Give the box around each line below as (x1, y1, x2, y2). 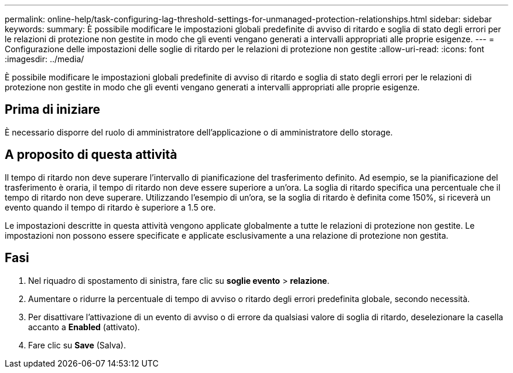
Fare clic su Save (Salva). (28, 340, 126, 350)
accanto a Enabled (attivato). (28, 321, 140, 332)
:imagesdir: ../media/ (5, 54, 84, 64)
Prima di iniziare (5, 102, 101, 117)
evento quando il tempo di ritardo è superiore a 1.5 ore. (5, 202, 216, 212)
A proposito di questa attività (5, 147, 177, 162)
